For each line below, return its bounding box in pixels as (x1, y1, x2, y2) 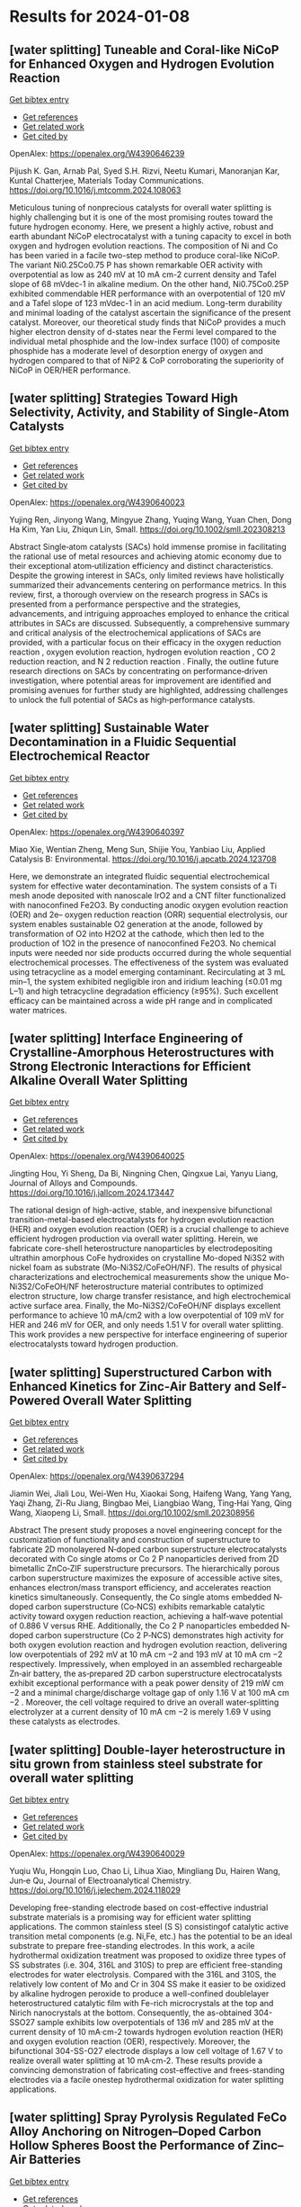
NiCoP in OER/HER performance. (9, 365, 131, 375)
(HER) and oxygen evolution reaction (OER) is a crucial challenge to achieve (9, 1224, 289, 1235)
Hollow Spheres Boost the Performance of (9, 2138, 250, 2153)
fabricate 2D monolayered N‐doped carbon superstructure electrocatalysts (9, 1544, 288, 1554)
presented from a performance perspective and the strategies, (9, 599, 241, 609)
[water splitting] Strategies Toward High (9, 391, 238, 406)
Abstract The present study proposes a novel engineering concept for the (9, 1525, 283, 1536)
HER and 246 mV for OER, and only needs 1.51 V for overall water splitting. (9, 1320, 284, 1330)
